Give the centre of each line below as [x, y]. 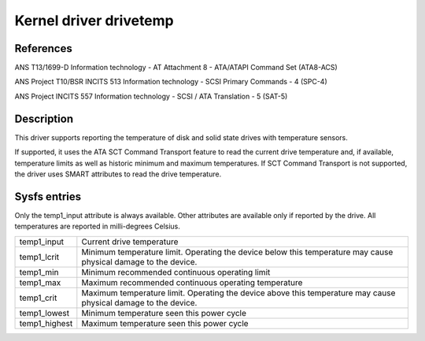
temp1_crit [38, 298]
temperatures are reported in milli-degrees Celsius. [98, 226]
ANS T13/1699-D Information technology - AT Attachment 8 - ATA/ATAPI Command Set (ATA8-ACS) [176, 68]
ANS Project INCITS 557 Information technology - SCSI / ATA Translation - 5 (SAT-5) [151, 96]
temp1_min [39, 272]
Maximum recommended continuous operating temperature [192, 282]
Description [44, 119]
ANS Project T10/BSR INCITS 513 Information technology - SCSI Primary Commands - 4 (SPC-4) [171, 82]
